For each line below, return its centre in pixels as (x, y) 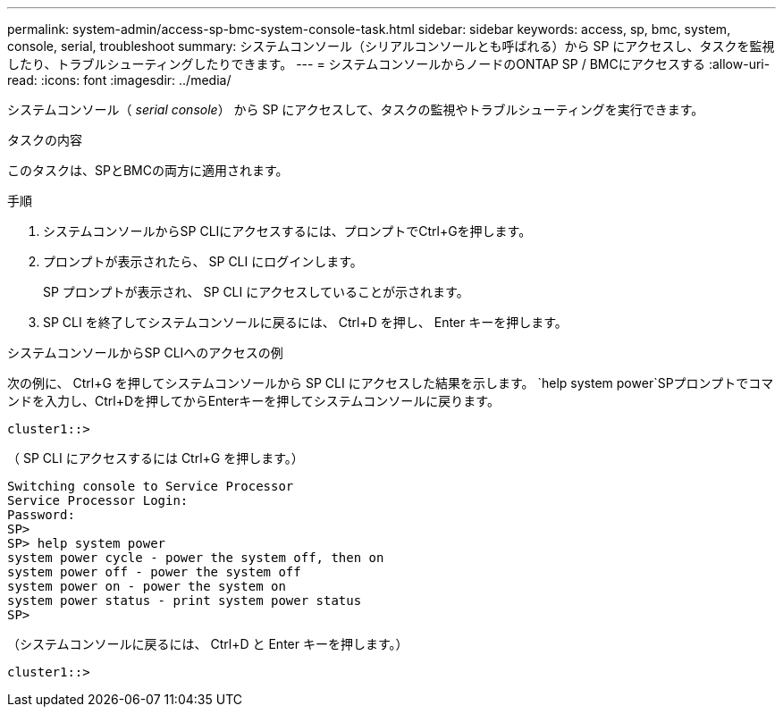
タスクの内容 (45, 140)
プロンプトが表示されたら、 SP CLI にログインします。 (203, 261)
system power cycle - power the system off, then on (196, 558)
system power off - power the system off (154, 572)
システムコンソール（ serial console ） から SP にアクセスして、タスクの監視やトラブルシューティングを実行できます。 (356, 109)
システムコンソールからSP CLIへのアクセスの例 (145, 353)
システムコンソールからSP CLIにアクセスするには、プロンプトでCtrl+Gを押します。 (287, 231)
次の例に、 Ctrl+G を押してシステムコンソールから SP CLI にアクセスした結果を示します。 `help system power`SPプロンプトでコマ (391, 383)
